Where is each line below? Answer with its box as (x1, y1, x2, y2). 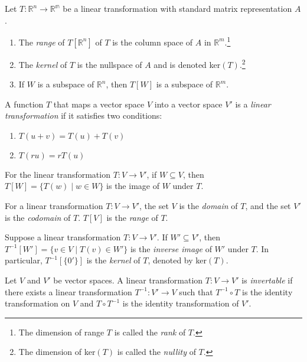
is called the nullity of (117, 345, 196, 358)
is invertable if (241, 274, 293, 286)
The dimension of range (18, 325, 104, 338)
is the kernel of (86, 254, 141, 266)
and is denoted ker (153, 58, 221, 70)
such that (179, 285, 213, 298)
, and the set (245, 200, 291, 212)
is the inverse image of (130, 242, 212, 255)
